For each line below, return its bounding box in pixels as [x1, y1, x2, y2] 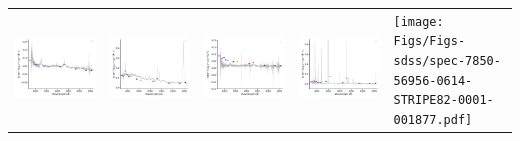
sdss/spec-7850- [393, 54, 501, 69]
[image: [393, 14, 444, 29]
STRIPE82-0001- [393, 93, 494, 108]
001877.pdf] [393, 113, 473, 128]
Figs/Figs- [393, 34, 466, 49]
